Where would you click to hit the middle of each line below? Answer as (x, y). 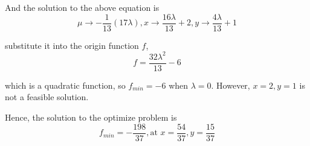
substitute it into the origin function (72, 45)
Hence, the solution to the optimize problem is (91, 117)
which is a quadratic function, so (65, 85)
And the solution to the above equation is (82, 7)
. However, (231, 85)
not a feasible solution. (47, 97)
